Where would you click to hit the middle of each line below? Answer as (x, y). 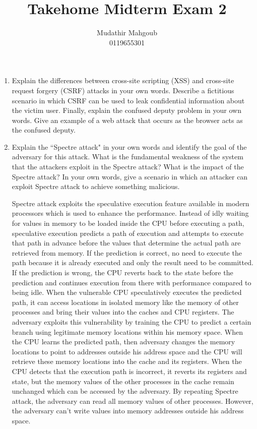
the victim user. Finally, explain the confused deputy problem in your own (126, 110)
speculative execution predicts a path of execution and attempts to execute (128, 233)
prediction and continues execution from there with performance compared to (132, 282)
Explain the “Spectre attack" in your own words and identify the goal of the (129, 146)
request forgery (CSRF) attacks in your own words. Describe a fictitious (123, 90)
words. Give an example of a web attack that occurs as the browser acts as (127, 120)
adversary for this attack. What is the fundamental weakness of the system (127, 157)
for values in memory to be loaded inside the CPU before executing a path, (128, 223)
